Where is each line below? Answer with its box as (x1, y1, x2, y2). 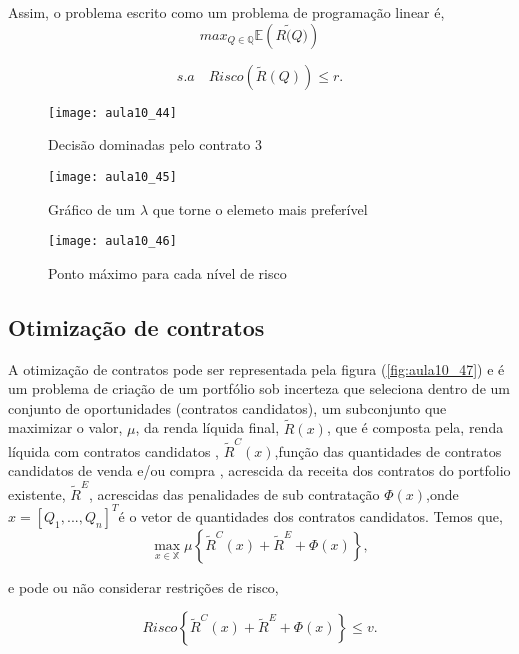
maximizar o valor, (8, 417, 123, 438)
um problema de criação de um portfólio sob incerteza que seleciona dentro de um (8, 378, 510, 399)
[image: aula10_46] (48, 234, 177, 249)
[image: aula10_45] (48, 169, 177, 184)
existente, (8, 483, 66, 504)
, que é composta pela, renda (326, 417, 504, 438)
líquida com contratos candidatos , (8, 440, 219, 461)
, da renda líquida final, (135, 417, 280, 438)
